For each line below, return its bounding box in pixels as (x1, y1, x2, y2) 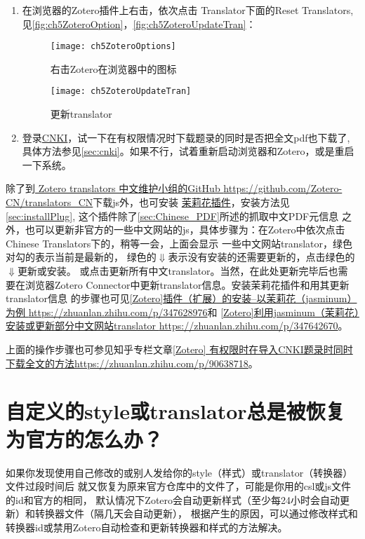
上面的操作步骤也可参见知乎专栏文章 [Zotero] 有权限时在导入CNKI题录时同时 (6, 342, 353, 356)
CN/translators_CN (6, 195, 93, 210)
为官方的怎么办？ (6, 424, 164, 453)
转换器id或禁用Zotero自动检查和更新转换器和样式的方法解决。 (6, 519, 288, 534)
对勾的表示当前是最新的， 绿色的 (6, 250, 157, 264)
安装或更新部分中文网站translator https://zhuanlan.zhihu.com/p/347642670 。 (6, 318, 348, 333)
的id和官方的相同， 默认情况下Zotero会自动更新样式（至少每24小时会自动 (6, 492, 340, 507)
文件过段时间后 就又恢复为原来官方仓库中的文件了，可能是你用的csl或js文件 (6, 479, 352, 493)
